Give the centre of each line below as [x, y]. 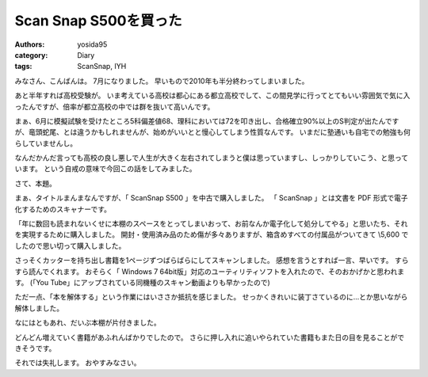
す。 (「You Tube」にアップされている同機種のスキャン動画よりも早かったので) [143, 282]
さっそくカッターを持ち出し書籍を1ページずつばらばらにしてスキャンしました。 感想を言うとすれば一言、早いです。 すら [212, 261]
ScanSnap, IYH [102, 67]
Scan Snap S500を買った [98, 21]
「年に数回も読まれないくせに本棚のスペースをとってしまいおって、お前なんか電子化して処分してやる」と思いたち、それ [211, 224]
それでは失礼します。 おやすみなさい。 [78, 363]
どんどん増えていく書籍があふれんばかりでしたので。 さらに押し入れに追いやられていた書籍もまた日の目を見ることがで [210, 337]
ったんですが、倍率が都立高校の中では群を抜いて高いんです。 [115, 106]
